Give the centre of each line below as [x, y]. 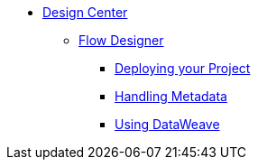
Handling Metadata [171, 96]
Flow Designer [121, 40]
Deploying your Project [183, 68]
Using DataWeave [167, 124]
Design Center [85, 12]
